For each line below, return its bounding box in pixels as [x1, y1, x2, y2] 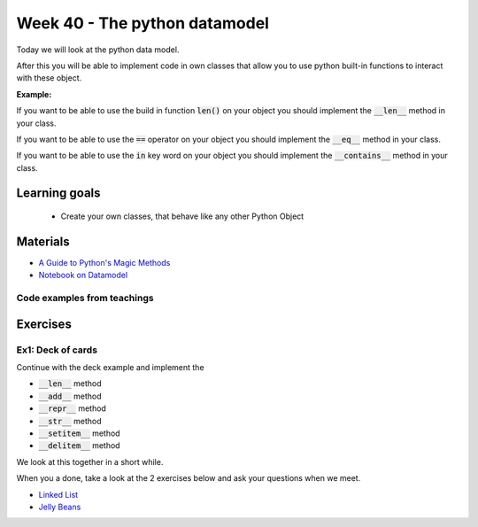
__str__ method [38, 415, 102, 426]
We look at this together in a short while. [16, 456, 164, 467]
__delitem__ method [38, 440, 120, 451]
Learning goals [16, 186, 101, 201]
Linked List [38, 489, 79, 500]
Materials [16, 234, 70, 249]
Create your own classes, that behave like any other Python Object [60, 211, 305, 221]
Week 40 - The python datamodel [16, 13, 270, 33]
